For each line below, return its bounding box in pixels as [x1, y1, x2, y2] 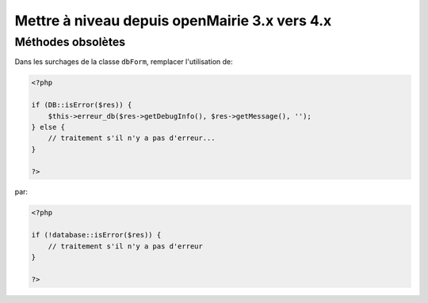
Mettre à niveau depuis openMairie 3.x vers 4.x [14, 12, 332, 29]
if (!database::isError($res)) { [31, 230, 162, 240]
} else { [31, 123, 66, 131]
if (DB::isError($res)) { [31, 100, 132, 110]
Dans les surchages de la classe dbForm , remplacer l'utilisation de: [14, 57, 233, 66]
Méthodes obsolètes [14, 35, 126, 49]
